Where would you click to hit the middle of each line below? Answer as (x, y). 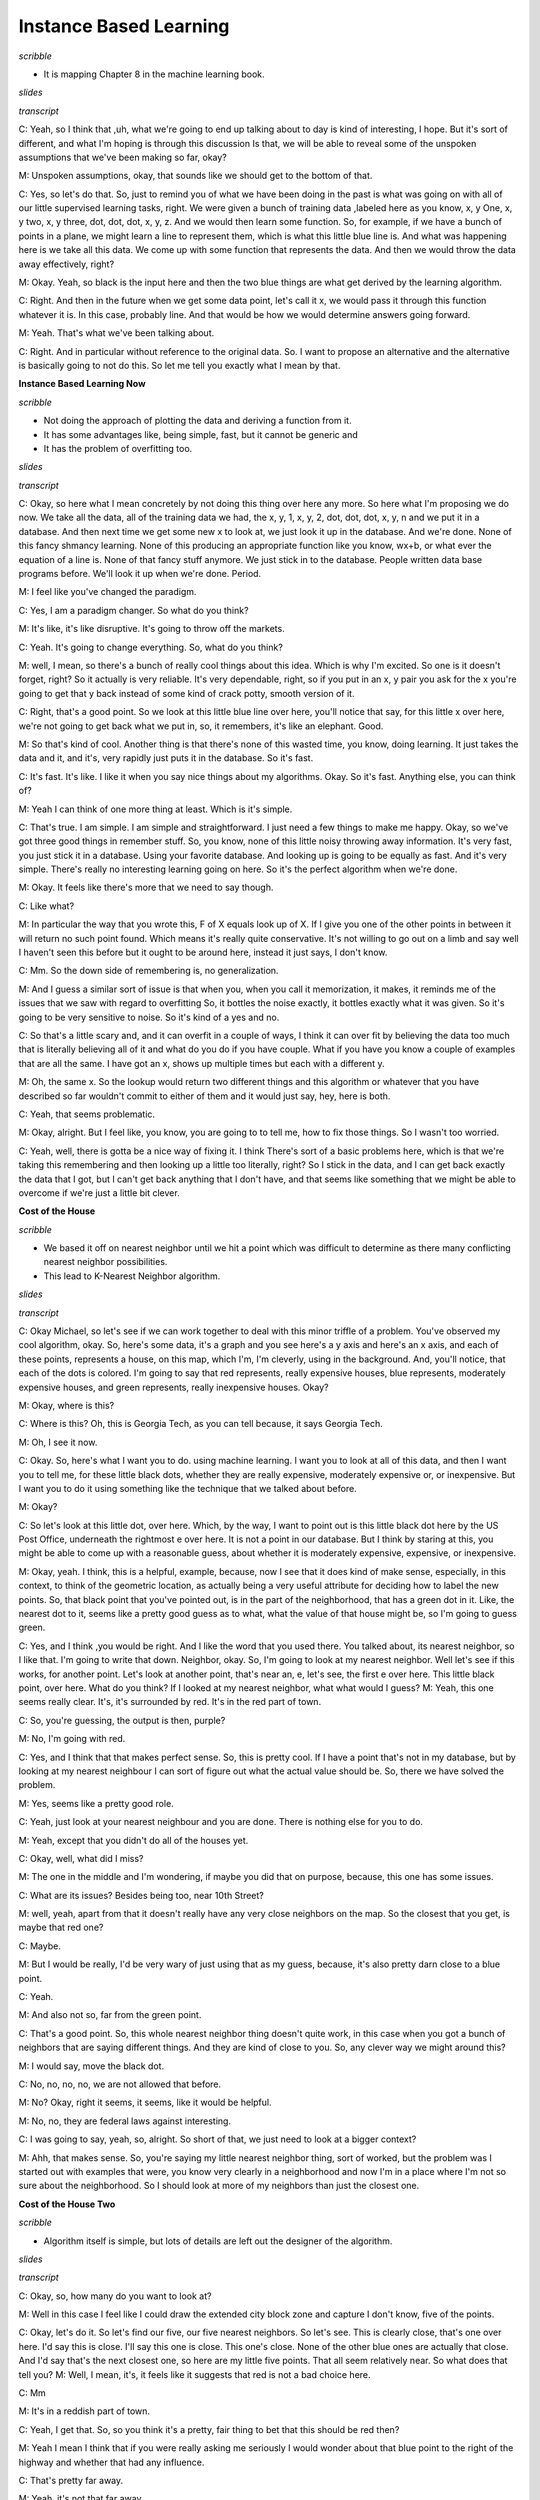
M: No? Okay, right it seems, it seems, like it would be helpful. (145, 2102)
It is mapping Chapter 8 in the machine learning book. (154, 74)
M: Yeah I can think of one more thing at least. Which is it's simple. (155, 809)
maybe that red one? (61, 1927)
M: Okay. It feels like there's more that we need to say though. (146, 887)
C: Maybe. (40, 1946)
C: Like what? (46, 906)
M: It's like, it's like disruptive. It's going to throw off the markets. (151, 629)
